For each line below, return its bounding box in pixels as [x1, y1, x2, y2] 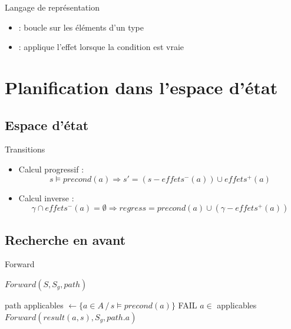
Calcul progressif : [18, 162, 84, 175]
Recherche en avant [5, 230, 126, 248]
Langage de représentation [5, 1, 100, 13]
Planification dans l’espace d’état [5, 75, 278, 99]
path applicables [5, 299, 64, 311]
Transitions [5, 143, 45, 155]
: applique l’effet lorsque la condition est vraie [18, 41, 184, 53]
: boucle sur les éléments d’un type [18, 21, 144, 33]
